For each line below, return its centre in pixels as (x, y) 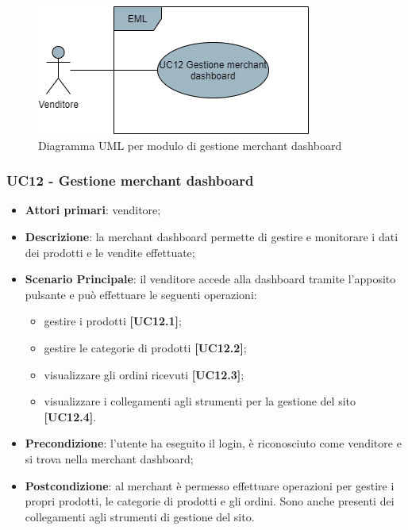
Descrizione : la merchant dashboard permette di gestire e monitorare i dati (212, 236)
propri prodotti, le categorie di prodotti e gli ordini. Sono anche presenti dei (210, 501)
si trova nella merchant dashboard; (109, 458)
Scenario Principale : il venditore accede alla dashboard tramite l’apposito (210, 279)
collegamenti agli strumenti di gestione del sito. (140, 516)
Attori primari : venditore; (93, 210)
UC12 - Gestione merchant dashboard (130, 181)
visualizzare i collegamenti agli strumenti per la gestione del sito (200, 401)
